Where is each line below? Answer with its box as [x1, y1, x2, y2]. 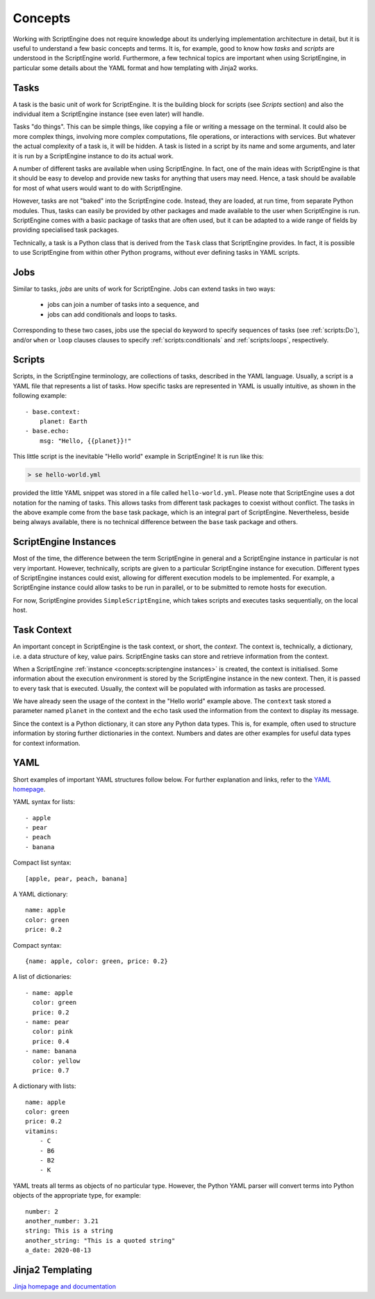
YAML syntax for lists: [12, 798, 76, 806]
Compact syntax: [12, 941, 62, 949]
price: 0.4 [32, 1037, 69, 1045]
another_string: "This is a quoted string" [25, 1237, 176, 1244]
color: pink [32, 1028, 73, 1036]
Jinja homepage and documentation [12, 1282, 116, 1291]
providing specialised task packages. [12, 226, 119, 234]
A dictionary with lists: [12, 1082, 76, 1090]
